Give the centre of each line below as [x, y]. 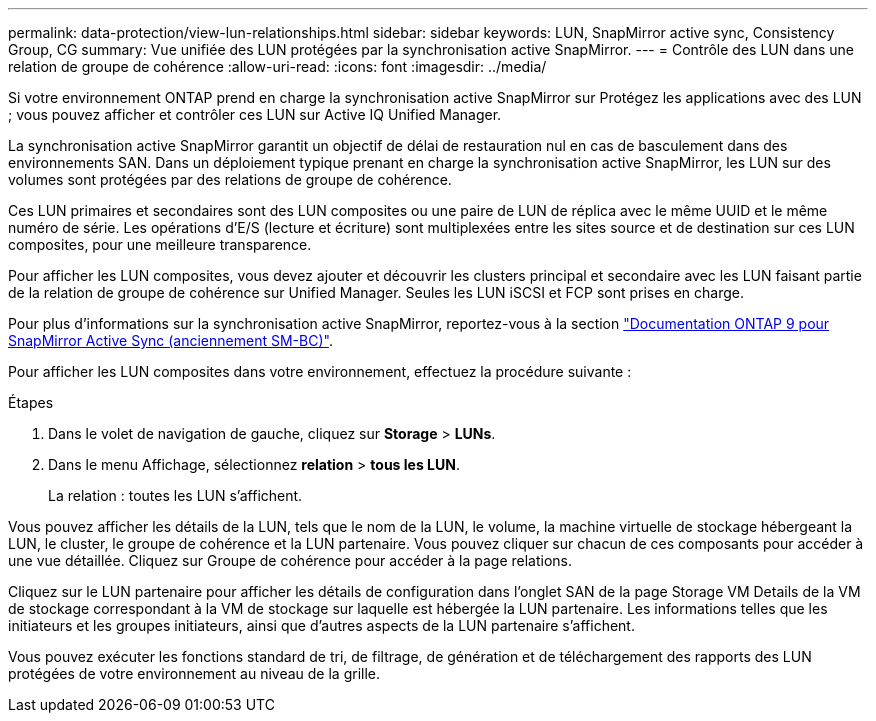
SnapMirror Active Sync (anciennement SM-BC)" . [170, 340]
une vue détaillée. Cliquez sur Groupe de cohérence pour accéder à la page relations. [290, 560]
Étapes [31, 402]
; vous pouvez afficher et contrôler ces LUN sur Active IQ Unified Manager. [255, 114]
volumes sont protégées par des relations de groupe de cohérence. [230, 179]
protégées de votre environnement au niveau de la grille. [194, 673]
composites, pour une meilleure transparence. [160, 244]
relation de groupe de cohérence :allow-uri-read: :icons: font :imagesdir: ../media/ [277, 66]
